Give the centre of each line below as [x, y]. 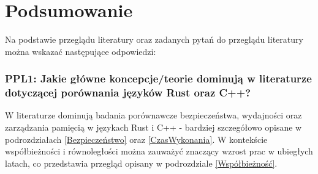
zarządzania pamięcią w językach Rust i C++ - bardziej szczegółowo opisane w [153, 127]
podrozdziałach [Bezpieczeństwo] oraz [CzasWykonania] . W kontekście [136, 139]
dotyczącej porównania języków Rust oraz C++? [128, 92]
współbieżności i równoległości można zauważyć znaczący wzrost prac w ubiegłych [159, 151]
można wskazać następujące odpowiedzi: [81, 51]
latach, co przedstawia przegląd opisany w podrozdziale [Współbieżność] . [141, 163]
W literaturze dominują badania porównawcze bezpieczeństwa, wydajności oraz [153, 115]
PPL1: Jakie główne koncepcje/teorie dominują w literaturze [158, 78]
